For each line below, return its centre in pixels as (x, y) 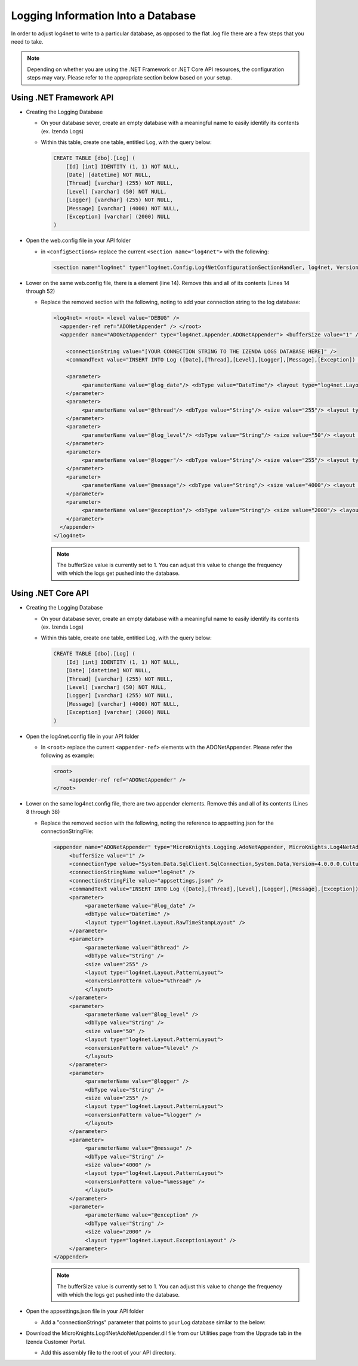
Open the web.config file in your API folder (78, 241)
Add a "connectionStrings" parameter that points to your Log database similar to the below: (153, 1322)
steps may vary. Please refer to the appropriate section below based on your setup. (129, 78)
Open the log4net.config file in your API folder (83, 736)
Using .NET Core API (50, 594)
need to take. (27, 41)
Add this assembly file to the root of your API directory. (108, 1353)
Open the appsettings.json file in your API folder (85, 1311)
